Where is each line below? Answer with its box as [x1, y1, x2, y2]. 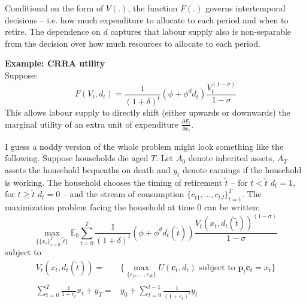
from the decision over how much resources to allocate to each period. [5, 37, 260, 49]
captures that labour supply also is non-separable [110, 25, 292, 38]
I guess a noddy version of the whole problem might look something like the [5, 140, 284, 152]
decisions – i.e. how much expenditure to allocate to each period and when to [5, 13, 289, 26]
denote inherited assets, [188, 152, 275, 164]
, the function [128, 2, 178, 14]
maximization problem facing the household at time [5, 201, 195, 213]
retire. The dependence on [5, 25, 101, 38]
